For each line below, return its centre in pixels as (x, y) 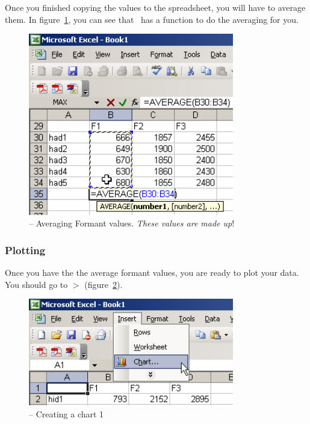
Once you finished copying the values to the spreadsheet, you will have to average (155, 7)
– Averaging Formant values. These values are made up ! (132, 223)
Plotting (25, 250)
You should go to (36, 284)
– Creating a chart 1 (67, 414)
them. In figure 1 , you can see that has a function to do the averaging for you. (152, 19)
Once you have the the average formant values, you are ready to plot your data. (152, 273)
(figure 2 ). (104, 284)
